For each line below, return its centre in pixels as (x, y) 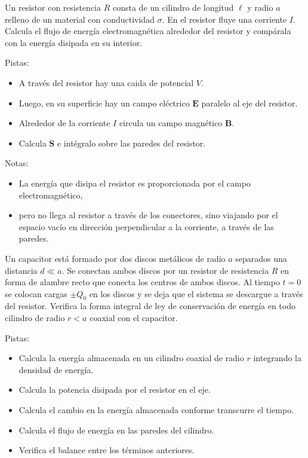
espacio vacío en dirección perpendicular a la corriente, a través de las (146, 226)
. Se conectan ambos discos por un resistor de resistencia (165, 270)
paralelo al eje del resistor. (250, 103)
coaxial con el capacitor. (134, 318)
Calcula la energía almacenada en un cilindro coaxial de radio (131, 358)
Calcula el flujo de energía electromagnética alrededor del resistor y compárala (148, 31)
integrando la (277, 358)
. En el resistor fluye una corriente (224, 19)
